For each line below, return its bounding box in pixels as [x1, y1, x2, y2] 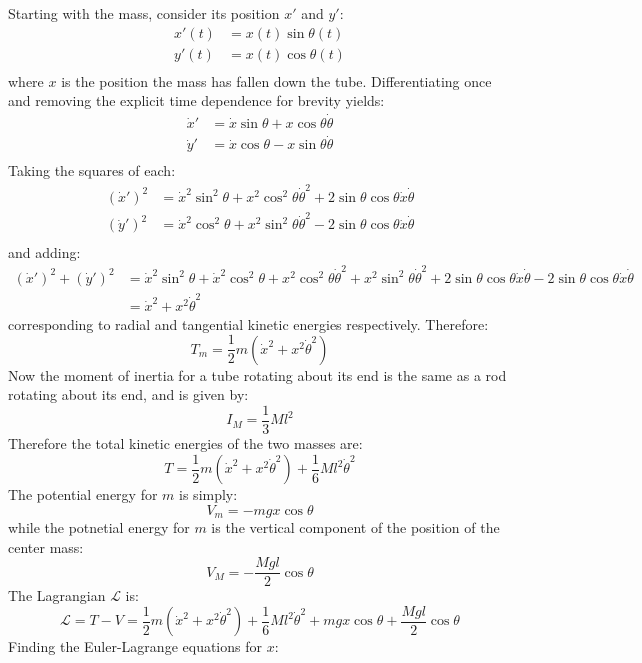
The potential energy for [8, 484, 158, 504]
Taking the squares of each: [8, 160, 176, 181]
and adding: [8, 241, 81, 262]
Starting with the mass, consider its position [8, 3, 280, 23]
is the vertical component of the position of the [211, 517, 500, 538]
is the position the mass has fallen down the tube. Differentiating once [61, 70, 492, 91]
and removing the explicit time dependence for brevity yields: [8, 90, 385, 111]
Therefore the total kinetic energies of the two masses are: [8, 432, 363, 453]
